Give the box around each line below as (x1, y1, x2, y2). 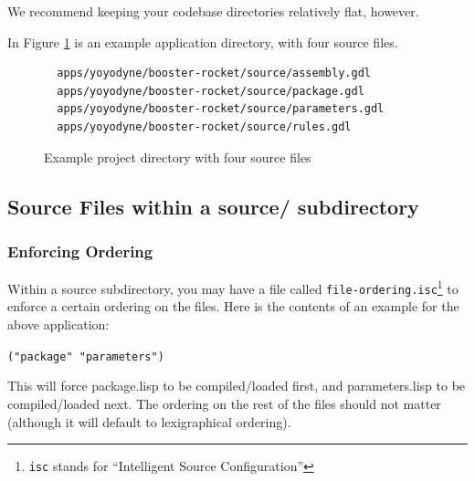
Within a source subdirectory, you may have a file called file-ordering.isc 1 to (7, 277, 459, 298)
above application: (7, 315, 110, 334)
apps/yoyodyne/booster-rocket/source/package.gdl (57, 84, 364, 98)
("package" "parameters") (7, 350, 164, 363)
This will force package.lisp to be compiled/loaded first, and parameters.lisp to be (7, 376, 466, 395)
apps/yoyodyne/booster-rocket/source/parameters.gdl (57, 102, 385, 116)
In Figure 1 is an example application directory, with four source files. (7, 32, 398, 51)
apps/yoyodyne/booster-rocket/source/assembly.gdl (57, 67, 371, 80)
